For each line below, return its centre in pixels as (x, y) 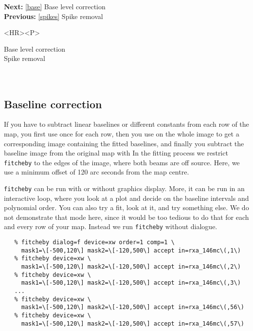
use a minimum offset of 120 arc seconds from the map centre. (97, 172)
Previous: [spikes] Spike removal (54, 16)
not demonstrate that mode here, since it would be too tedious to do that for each (126, 217)
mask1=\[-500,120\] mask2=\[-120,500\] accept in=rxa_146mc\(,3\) (131, 283)
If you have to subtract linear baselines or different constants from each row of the (126, 124)
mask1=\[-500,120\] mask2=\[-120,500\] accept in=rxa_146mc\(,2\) (131, 267)
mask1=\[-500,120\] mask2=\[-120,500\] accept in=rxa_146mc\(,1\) (131, 250)
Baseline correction (53, 104)
